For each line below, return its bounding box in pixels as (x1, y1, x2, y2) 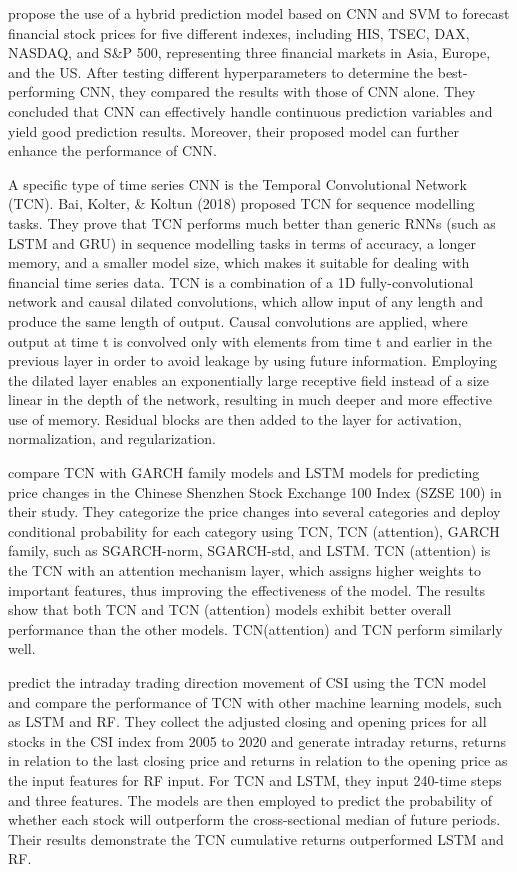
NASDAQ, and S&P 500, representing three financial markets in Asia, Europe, (8, 42, 491, 63)
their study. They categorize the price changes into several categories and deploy (8, 501, 501, 522)
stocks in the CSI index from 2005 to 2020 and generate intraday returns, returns (8, 730, 506, 751)
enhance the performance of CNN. (8, 140, 217, 161)
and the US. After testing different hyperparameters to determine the (8, 61, 434, 82)
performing (8, 81, 75, 102)
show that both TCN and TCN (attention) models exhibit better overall (8, 599, 452, 620)
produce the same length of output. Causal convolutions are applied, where (8, 310, 468, 331)
